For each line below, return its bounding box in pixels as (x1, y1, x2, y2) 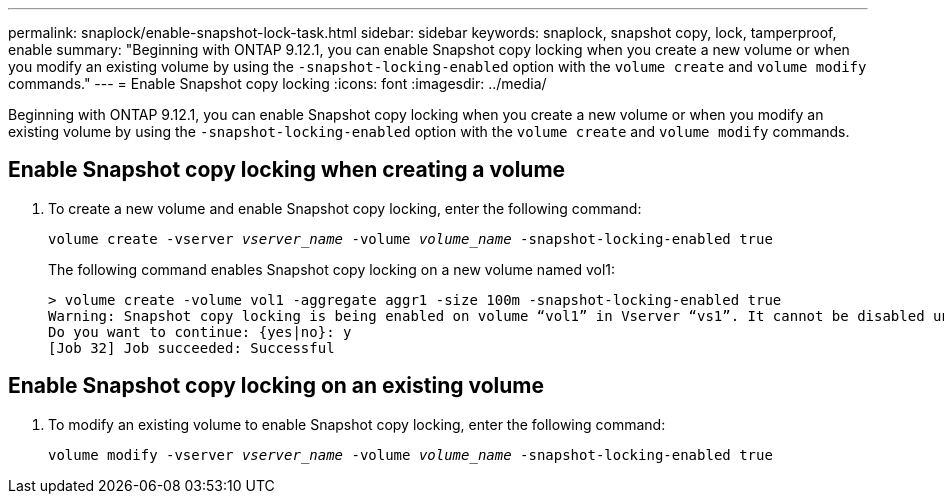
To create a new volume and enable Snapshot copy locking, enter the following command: (48, 199, 642, 217)
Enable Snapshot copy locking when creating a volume (8, 157, 566, 183)
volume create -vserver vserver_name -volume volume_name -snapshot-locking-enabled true (48, 230, 773, 247)
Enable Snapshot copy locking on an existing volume (8, 373, 545, 399)
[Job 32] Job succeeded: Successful (48, 339, 335, 356)
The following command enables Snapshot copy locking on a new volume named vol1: (48, 260, 616, 278)
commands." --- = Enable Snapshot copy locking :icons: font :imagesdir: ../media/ (8, 75, 547, 92)
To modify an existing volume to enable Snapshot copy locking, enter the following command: (48, 415, 666, 433)
